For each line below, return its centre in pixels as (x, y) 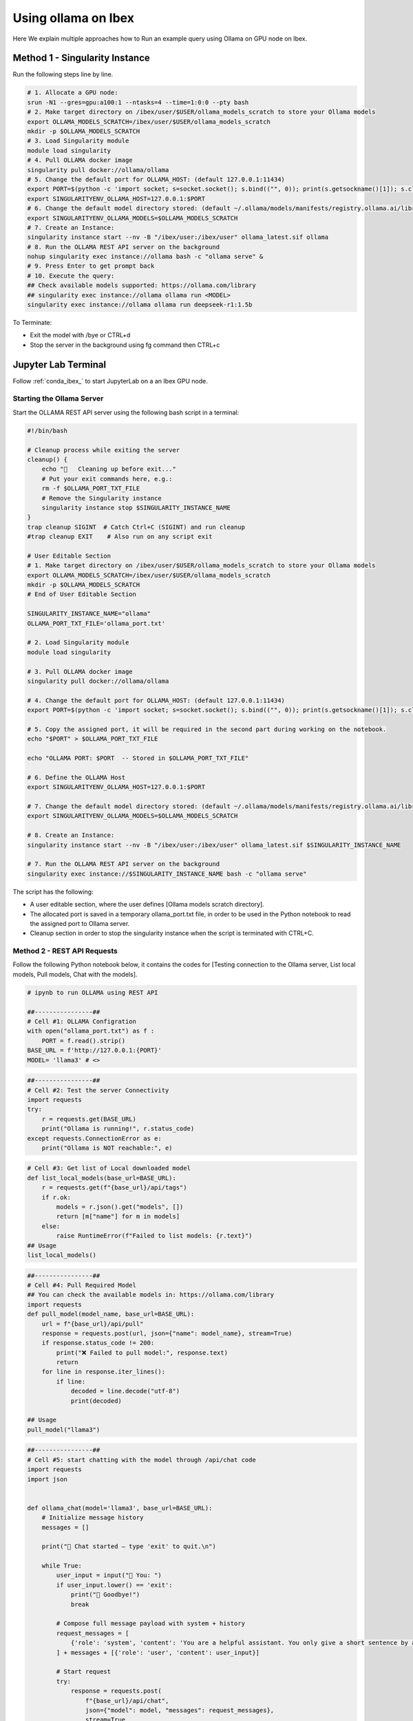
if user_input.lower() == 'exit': (114, 1585)
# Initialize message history (93, 1518)
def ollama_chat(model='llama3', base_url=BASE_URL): (120, 1508)
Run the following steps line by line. (63, 74)
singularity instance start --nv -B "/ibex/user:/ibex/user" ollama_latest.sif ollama (178, 237)
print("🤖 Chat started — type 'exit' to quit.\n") (129, 1546)
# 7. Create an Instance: (71, 228)
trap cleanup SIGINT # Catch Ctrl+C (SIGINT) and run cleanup (136, 527)
